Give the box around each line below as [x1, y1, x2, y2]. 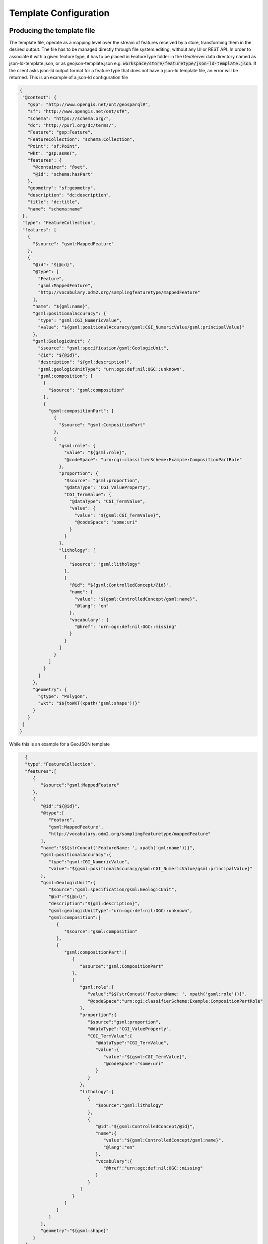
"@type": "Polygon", [38, 693, 88, 699]
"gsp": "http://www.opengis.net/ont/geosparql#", [27, 102, 151, 107]
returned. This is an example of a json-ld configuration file [9, 75, 129, 81]
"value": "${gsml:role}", [64, 450, 128, 455]
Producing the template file [9, 26, 95, 35]
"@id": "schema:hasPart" [32, 171, 93, 177]
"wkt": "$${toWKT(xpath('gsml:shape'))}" [38, 701, 140, 706]
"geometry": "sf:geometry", [27, 185, 96, 191]
